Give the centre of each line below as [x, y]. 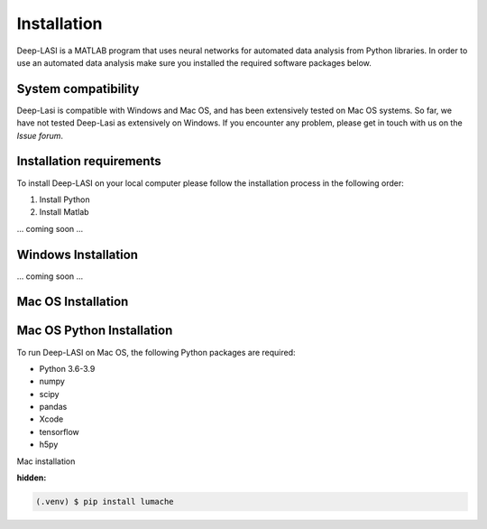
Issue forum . [40, 135]
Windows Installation [78, 254]
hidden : [32, 478]
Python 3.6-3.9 [67, 368]
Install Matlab [64, 212]
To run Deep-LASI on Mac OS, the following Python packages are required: [156, 352]
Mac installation [46, 461]
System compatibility [78, 89]
